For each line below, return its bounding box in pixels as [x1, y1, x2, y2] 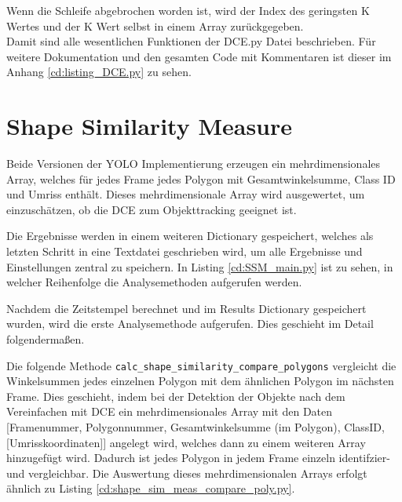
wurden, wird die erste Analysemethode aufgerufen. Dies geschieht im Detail [6, 315, 374, 332]
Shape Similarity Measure [6, 110, 293, 142]
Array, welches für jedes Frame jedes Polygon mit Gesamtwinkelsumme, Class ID [6, 170, 396, 187]
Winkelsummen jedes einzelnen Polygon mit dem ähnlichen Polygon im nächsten [6, 373, 394, 389]
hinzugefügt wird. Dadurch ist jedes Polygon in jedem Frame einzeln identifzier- [6, 449, 390, 466]
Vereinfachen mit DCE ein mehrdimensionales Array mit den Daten [6, 403, 333, 420]
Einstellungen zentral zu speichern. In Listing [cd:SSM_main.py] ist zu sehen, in [6, 258, 393, 275]
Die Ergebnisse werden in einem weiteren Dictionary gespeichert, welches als [6, 227, 374, 244]
